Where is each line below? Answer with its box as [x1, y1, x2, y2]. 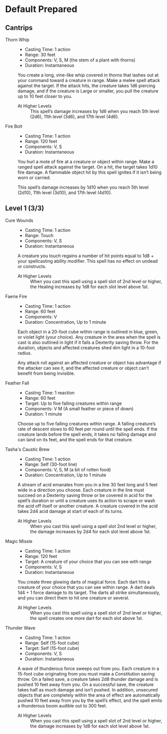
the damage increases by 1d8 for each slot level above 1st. [30, 723, 150, 729]
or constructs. [17, 263, 46, 269]
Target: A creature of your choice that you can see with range [24, 558, 152, 564]
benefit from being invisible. [17, 370, 75, 376]
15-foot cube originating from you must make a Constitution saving [17, 670, 155, 676]
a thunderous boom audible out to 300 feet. [17, 702, 107, 708]
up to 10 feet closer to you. [17, 94, 73, 99]
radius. [17, 350, 32, 356]
